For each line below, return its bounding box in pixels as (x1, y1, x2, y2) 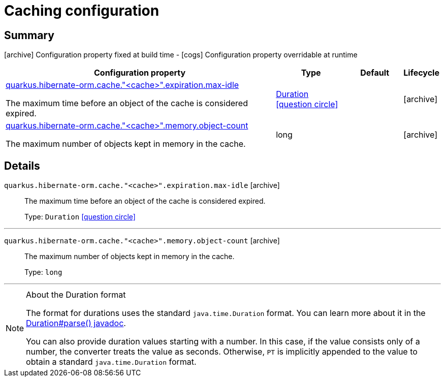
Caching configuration (4, 2, 160, 19)
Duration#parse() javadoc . (26, 318, 126, 329)
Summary (4, 28, 54, 42)
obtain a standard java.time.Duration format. (26, 357, 197, 367)
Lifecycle (403, 68, 439, 78)
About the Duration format (26, 290, 126, 300)
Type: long (24, 268, 62, 277)
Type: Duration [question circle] (24, 212, 136, 221)
